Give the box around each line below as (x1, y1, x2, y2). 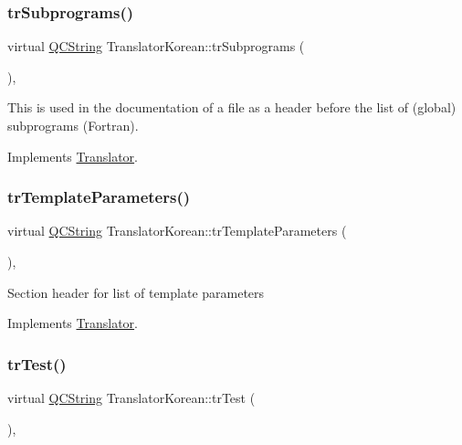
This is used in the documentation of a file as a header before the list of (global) (7, 98, 457, 117)
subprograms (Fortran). (7, 116, 139, 134)
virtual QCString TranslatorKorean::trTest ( (7, 388, 256, 407)
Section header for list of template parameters (7, 282, 265, 302)
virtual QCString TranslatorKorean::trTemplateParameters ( (7, 221, 347, 240)
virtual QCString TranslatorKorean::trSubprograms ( (7, 37, 305, 56)
